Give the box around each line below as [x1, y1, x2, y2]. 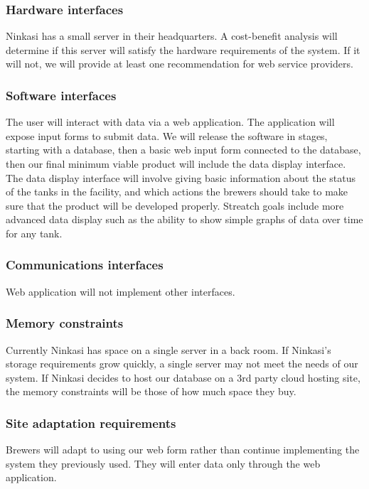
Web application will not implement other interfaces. [6, 284, 235, 299]
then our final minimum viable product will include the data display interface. [6, 156, 346, 171]
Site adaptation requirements [6, 414, 176, 431]
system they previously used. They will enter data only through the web [6, 456, 321, 471]
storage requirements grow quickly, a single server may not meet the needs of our [6, 356, 358, 371]
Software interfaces [6, 86, 117, 104]
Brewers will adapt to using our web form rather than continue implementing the [6, 442, 360, 457]
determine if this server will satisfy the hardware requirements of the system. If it [6, 42, 360, 57]
